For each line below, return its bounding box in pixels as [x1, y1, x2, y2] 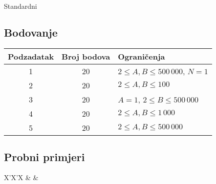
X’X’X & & [4, 172, 39, 182]
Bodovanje [4, 24, 58, 40]
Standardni [4, 1, 37, 11]
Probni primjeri [4, 149, 85, 164]
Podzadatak [8, 50, 54, 62]
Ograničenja [118, 50, 165, 62]
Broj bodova [62, 50, 110, 62]
